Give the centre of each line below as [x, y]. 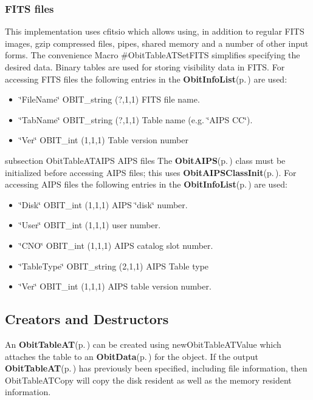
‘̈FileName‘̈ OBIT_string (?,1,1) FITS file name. [109, 99]
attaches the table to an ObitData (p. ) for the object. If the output [132, 356]
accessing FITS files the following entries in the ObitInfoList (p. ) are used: [146, 79]
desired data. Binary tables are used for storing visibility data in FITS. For [145, 67]
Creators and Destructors [87, 319]
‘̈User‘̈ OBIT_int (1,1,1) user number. [90, 225]
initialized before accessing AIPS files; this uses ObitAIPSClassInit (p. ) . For [151, 172]
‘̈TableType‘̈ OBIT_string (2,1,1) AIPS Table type [114, 266]
